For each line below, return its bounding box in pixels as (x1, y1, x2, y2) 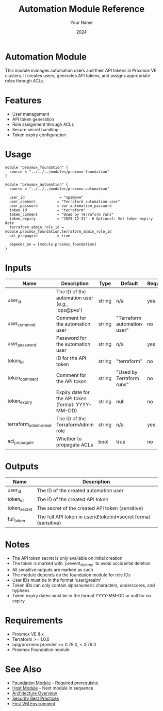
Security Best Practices (12, 695, 59, 701)
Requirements (5, 615, 63, 626)
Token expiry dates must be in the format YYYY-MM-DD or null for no (12, 592, 151, 598)
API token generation (12, 116, 54, 122)
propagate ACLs (56, 441, 93, 448)
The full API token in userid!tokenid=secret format (37, 513, 150, 520)
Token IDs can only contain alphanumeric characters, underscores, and (12, 582, 155, 588)
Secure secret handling (12, 126, 59, 132)
